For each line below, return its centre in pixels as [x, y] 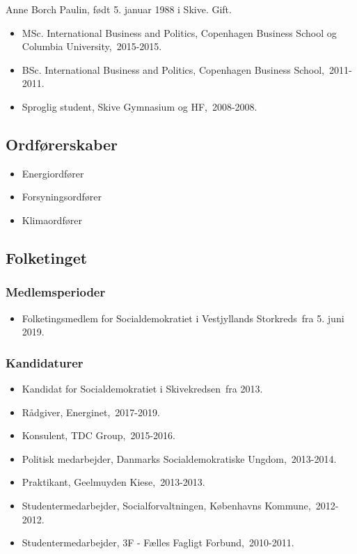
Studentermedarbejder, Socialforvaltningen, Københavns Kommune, [166, 505]
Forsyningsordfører [62, 197]
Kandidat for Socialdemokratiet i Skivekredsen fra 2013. [142, 388]
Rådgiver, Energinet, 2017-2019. [91, 412]
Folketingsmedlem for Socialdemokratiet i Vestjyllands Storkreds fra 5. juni [183, 318]
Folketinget [47, 257]
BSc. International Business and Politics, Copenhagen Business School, [173, 69]
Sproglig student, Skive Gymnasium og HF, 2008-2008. [140, 106]
